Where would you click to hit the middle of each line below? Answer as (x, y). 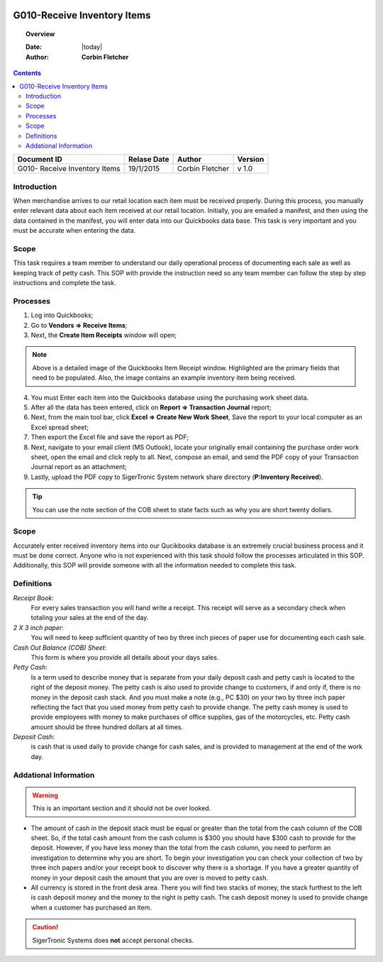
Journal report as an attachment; (79, 467)
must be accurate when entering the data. (74, 231)
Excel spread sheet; (60, 427)
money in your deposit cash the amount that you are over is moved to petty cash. (150, 878)
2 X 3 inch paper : (38, 627)
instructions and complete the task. (65, 283)
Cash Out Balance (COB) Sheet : (60, 647)
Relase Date (149, 160)
